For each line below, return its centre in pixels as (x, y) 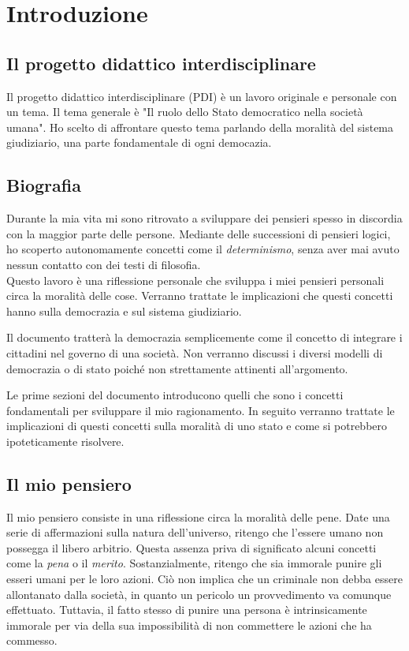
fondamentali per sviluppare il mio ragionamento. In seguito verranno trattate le (201, 410)
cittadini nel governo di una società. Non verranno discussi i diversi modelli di (195, 352)
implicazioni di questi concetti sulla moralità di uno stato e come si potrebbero (197, 426)
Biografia (44, 185)
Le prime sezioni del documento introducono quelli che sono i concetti (175, 395)
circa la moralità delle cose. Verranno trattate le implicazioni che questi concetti (200, 296)
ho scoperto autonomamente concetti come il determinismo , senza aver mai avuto (203, 249)
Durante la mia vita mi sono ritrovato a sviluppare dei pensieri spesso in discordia (204, 218)
